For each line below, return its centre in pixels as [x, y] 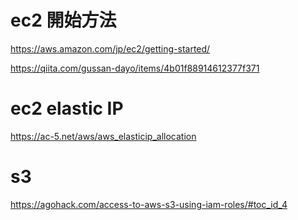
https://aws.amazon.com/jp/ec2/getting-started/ [110, 48]
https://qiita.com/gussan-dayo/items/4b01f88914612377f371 [135, 68]
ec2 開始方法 [63, 20]
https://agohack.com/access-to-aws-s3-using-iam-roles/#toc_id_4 [149, 204]
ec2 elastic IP [67, 108]
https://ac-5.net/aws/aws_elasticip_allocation [103, 136]
